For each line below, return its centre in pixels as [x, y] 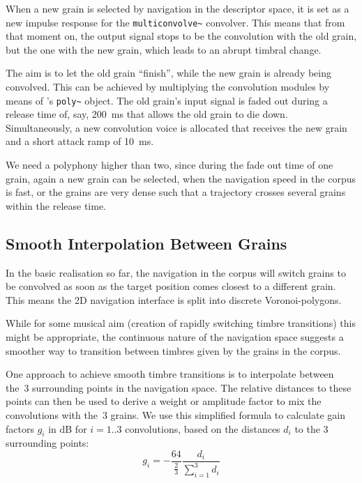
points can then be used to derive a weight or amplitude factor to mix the [164, 401]
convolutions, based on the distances [203, 428]
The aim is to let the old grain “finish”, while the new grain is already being [169, 73]
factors [20, 428]
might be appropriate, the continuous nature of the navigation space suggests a [175, 337]
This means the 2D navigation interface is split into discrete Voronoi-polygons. [174, 299]
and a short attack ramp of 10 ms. [80, 141]
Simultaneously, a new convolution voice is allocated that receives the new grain [176, 127]
